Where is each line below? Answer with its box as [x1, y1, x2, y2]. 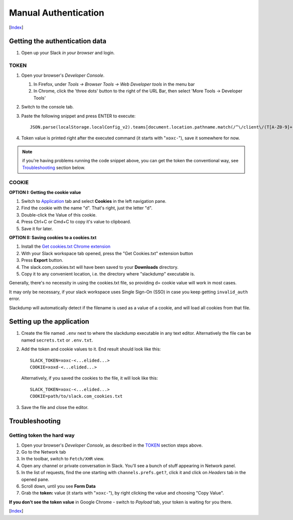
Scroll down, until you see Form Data [21, 483, 96, 489]
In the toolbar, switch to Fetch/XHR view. [21, 456, 105, 462]
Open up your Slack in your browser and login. [21, 50, 115, 56]
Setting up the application [9, 318, 90, 326]
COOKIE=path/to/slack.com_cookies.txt [30, 393, 123, 399]
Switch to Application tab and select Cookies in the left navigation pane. [21, 198, 167, 204]
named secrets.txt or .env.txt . [21, 337, 93, 343]
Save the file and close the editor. [21, 404, 89, 410]
